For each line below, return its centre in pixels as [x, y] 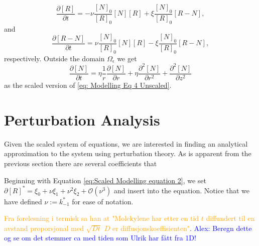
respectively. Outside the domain [54, 58]
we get [127, 58]
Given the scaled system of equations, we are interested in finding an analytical [126, 143]
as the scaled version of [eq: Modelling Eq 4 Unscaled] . [88, 85]
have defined [23, 201]
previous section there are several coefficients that [81, 163]
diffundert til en [230, 218]
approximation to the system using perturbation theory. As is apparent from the [128, 153]
